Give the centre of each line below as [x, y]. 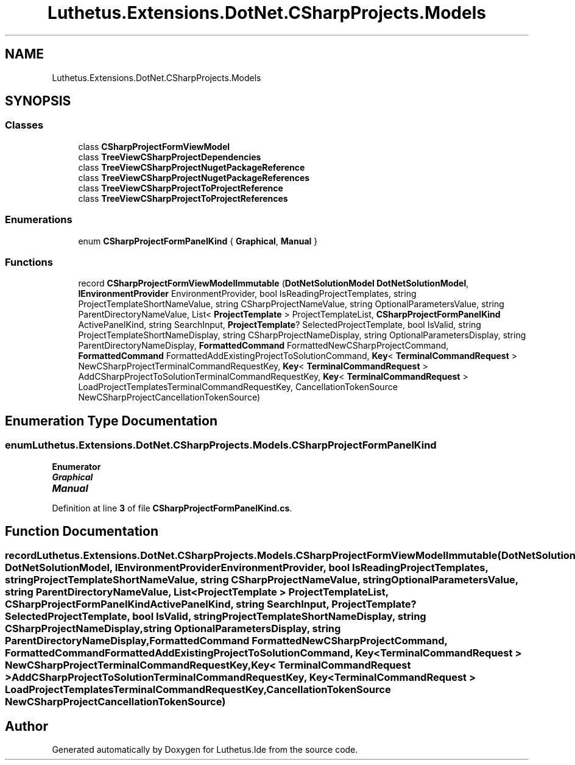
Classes [24, 125]
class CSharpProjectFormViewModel [154, 146]
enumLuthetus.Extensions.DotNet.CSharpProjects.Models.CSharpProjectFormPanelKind [221, 445]
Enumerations [39, 220]
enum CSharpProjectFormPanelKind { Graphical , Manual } [198, 241]
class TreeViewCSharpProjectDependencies [170, 157]
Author [26, 726]
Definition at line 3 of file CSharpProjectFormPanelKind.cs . [172, 508]
